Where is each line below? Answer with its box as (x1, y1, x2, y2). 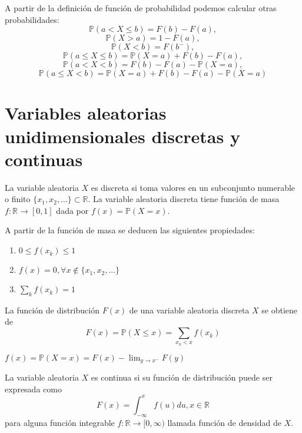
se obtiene (261, 303, 298, 316)
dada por (56, 204, 89, 216)
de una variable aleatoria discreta (129, 303, 250, 316)
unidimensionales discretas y (5, 124, 240, 148)
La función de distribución (5, 303, 99, 316)
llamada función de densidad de (167, 416, 281, 428)
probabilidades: (5, 13, 59, 25)
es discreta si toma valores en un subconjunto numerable (91, 181, 296, 193)
